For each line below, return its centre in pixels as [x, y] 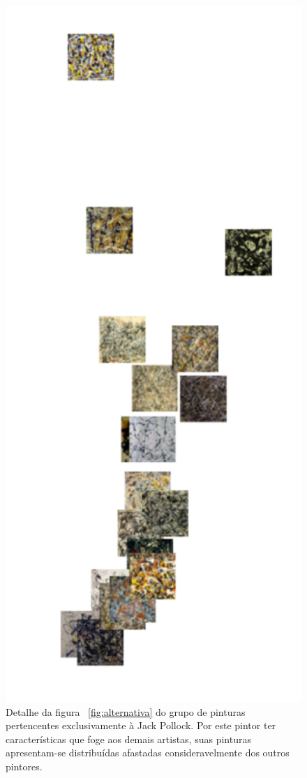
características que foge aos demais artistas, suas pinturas [128, 739]
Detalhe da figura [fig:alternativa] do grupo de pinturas [126, 711]
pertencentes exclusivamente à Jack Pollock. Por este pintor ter [141, 725]
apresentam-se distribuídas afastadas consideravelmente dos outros [148, 753]
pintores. [24, 766]
